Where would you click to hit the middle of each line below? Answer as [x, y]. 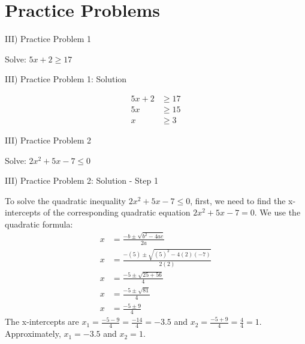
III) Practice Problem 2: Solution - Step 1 [81, 180]
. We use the [277, 212]
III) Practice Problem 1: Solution [66, 79]
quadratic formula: [39, 224]
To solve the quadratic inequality [65, 200]
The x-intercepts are [42, 321]
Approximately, [33, 333]
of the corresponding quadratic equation [117, 212]
